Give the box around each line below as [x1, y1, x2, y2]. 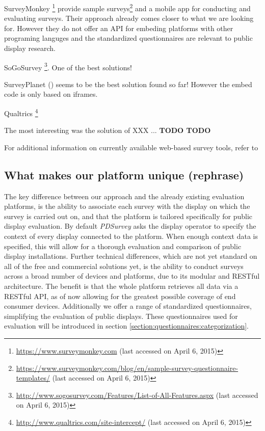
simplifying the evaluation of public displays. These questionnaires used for [4, 310, 238, 321]
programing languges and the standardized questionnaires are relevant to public [4, 33, 253, 43]
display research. [4, 43, 56, 53]
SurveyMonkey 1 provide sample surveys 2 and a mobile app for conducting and [4, 2, 251, 13]
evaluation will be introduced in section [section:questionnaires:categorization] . [4, 320, 249, 331]
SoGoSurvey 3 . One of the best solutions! [4, 60, 132, 72]
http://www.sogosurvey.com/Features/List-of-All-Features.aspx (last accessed [16, 389, 258, 400]
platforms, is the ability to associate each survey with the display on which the [4, 201, 250, 211]
